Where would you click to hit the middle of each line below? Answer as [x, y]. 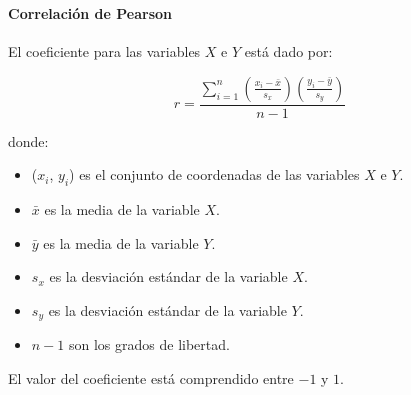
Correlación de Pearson [90, 12]
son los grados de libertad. [149, 344]
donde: [28, 140]
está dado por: [288, 51]
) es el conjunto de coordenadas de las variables [214, 174]
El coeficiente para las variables [104, 51]
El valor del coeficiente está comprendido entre [151, 377]
